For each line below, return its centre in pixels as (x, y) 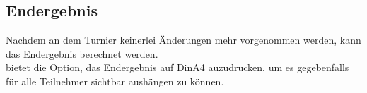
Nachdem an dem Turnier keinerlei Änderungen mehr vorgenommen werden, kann (183, 40)
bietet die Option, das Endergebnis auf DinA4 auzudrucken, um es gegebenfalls (177, 67)
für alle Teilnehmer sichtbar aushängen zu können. (115, 81)
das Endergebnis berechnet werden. (82, 53)
